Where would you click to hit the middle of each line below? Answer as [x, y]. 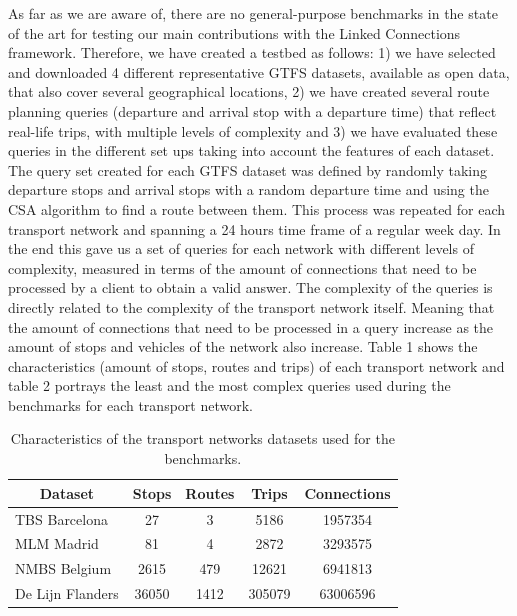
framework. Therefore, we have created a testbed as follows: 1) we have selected [252, 52]
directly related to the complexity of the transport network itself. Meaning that [251, 306]
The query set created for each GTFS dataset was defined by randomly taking [247, 169]
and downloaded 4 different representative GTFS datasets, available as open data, [259, 71]
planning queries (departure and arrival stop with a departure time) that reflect [252, 110]
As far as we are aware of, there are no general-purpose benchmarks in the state [253, 13]
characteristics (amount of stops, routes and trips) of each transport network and [256, 365]
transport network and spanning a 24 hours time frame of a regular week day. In [254, 228]
